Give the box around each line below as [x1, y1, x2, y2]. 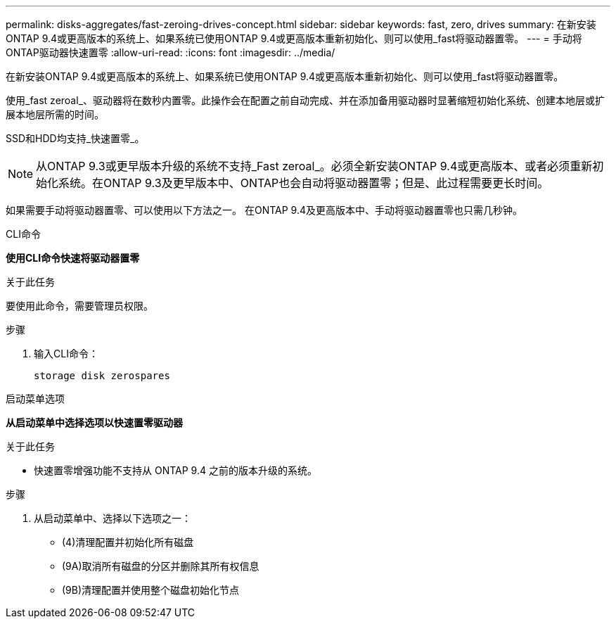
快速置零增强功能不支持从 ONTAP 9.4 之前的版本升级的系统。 [34, 464, 317, 476]
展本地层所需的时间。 [6, 108, 104, 120]
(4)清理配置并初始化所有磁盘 [62, 536, 194, 548]
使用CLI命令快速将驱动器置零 [6, 252, 140, 264]
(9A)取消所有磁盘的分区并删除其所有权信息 [62, 560, 259, 572]
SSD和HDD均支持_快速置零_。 [6, 132, 145, 144]
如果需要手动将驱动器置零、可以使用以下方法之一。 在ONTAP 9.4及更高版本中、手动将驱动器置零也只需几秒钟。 [6, 204, 522, 216]
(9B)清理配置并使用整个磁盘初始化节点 [62, 584, 240, 596]
